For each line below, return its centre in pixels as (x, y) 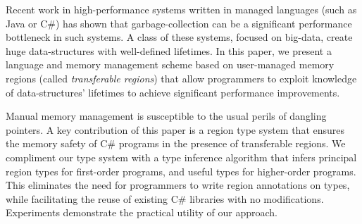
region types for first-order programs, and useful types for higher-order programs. (181, 171)
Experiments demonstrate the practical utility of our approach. (142, 212)
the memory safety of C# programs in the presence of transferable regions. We (176, 143)
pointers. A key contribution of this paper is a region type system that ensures (175, 129)
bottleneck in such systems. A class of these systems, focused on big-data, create (179, 37)
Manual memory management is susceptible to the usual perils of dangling (166, 116)
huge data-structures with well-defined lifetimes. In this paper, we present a (169, 50)
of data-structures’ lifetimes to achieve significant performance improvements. (173, 92)
